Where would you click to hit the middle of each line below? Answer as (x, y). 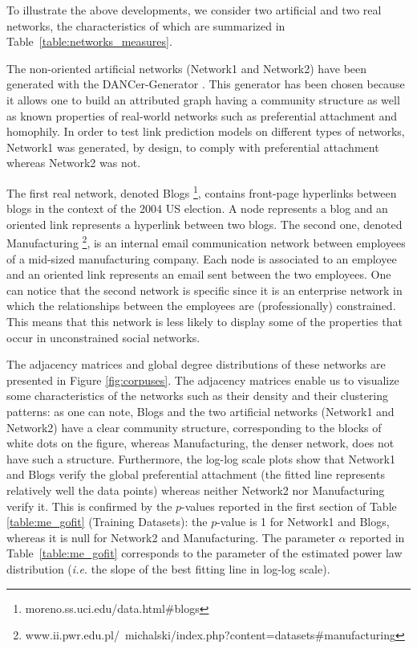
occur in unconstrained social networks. (103, 337)
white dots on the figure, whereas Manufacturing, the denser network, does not (200, 443)
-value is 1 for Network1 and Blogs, (303, 522)
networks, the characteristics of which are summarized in (146, 25)
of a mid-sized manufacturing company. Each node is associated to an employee (202, 258)
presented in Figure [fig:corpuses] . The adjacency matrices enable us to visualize (203, 380)
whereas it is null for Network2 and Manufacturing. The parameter (171, 537)
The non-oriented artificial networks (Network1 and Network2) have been (187, 68)
